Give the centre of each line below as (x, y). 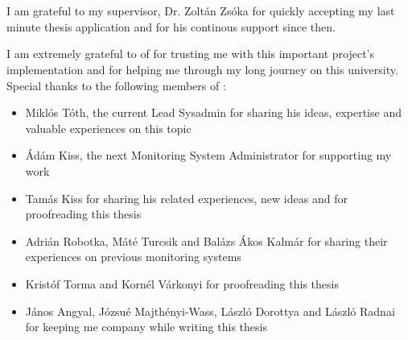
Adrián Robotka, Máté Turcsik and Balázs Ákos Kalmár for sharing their (206, 240)
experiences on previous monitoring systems (133, 257)
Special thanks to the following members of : (116, 85)
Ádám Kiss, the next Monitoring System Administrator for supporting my (208, 155)
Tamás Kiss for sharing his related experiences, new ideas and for (186, 198)
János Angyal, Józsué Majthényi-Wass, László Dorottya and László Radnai (210, 311)
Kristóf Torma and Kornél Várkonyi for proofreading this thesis (182, 283)
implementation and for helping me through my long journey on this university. (202, 69)
